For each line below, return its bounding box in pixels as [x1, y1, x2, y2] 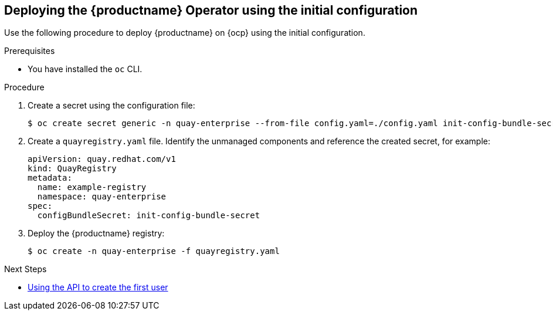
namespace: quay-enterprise [37, 192, 167, 202]
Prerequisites [4, 46, 55, 56]
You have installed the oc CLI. [28, 64, 143, 74]
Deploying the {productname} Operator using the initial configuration [4, 3, 418, 18]
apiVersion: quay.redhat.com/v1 [28, 154, 176, 164]
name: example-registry [37, 182, 147, 192]
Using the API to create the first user [28, 282, 168, 293]
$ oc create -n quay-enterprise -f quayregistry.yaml [28, 246, 280, 256]
